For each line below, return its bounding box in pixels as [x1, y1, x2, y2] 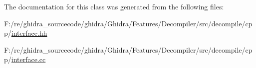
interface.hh [11, 28, 47, 38]
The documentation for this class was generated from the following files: [4, 1, 224, 11]
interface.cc [11, 54, 46, 65]
